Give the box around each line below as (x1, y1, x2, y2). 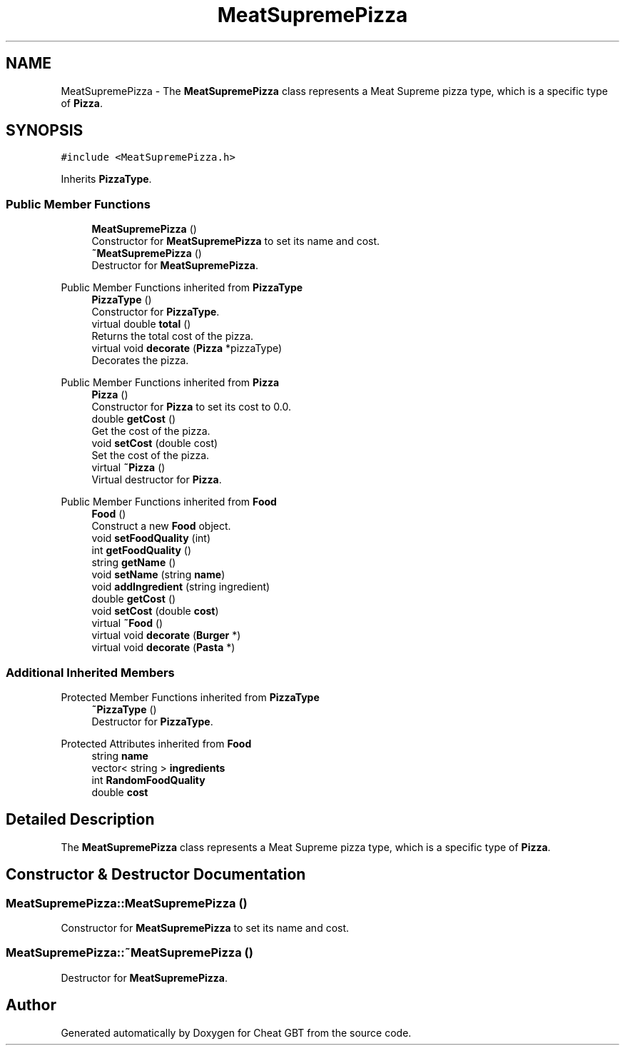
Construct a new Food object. (91, 520, 231, 533)
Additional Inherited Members (6, 665, 175, 680)
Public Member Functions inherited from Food (61, 496, 277, 508)
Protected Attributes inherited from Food (61, 737, 252, 750)
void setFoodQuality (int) (91, 532, 211, 545)
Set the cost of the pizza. (91, 449, 210, 462)
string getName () (91, 556, 176, 569)
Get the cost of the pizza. (91, 425, 210, 438)
